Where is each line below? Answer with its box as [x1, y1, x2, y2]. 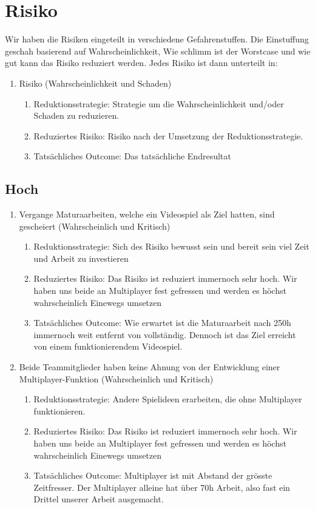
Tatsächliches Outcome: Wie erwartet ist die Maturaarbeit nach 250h [33, 316, 291, 329]
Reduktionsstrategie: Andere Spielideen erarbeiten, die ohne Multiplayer [33, 393, 302, 405]
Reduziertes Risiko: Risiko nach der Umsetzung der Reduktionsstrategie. [33, 129, 303, 142]
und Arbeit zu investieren [33, 251, 129, 264]
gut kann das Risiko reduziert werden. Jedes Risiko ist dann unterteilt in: [5, 56, 278, 69]
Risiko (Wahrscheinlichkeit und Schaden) [19, 76, 172, 89]
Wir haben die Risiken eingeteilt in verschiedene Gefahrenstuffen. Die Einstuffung [5, 33, 309, 45]
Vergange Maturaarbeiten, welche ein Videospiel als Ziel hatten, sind [19, 208, 275, 221]
